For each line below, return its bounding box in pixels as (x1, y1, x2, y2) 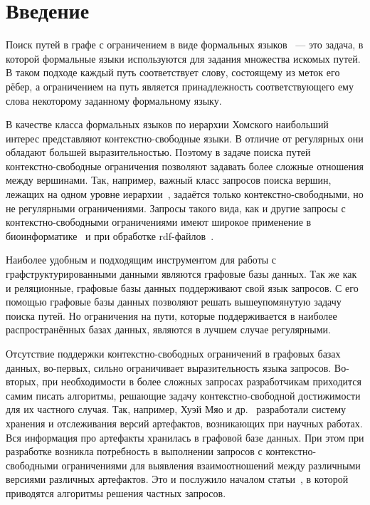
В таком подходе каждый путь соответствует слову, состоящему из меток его (6, 65, 340, 80)
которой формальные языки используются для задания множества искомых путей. (6, 51, 361, 66)
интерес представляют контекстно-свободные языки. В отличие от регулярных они (6, 130, 364, 145)
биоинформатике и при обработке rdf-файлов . (6, 228, 214, 243)
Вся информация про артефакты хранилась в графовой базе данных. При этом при (6, 429, 364, 444)
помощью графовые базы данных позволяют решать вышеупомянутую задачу (6, 294, 342, 309)
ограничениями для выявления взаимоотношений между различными (61, 457, 361, 472)
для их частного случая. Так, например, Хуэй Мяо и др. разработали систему (6, 402, 347, 417)
